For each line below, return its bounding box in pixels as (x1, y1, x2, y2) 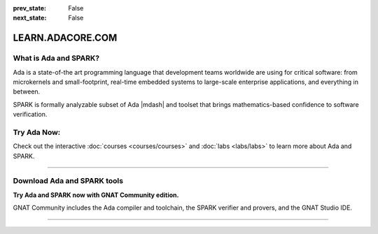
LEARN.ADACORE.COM (13, 32, 118, 44)
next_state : (13, 14, 47, 22)
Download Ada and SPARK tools (13, 176, 124, 186)
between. (13, 87, 41, 96)
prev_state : (13, 4, 47, 12)
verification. (13, 110, 48, 119)
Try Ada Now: (13, 127, 61, 137)
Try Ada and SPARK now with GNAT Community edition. (13, 191, 179, 199)
